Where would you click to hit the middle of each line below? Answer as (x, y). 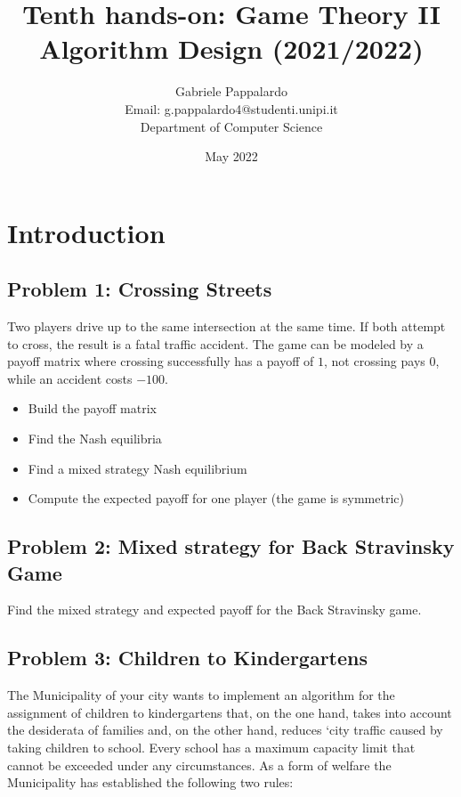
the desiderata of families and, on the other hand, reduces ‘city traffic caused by (225, 730)
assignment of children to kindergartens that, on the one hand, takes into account (230, 712)
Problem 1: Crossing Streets (140, 289)
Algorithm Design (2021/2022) (231, 49)
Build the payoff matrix (92, 408)
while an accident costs (70, 378)
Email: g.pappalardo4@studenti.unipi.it (231, 108)
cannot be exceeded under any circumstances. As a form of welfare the (199, 764)
